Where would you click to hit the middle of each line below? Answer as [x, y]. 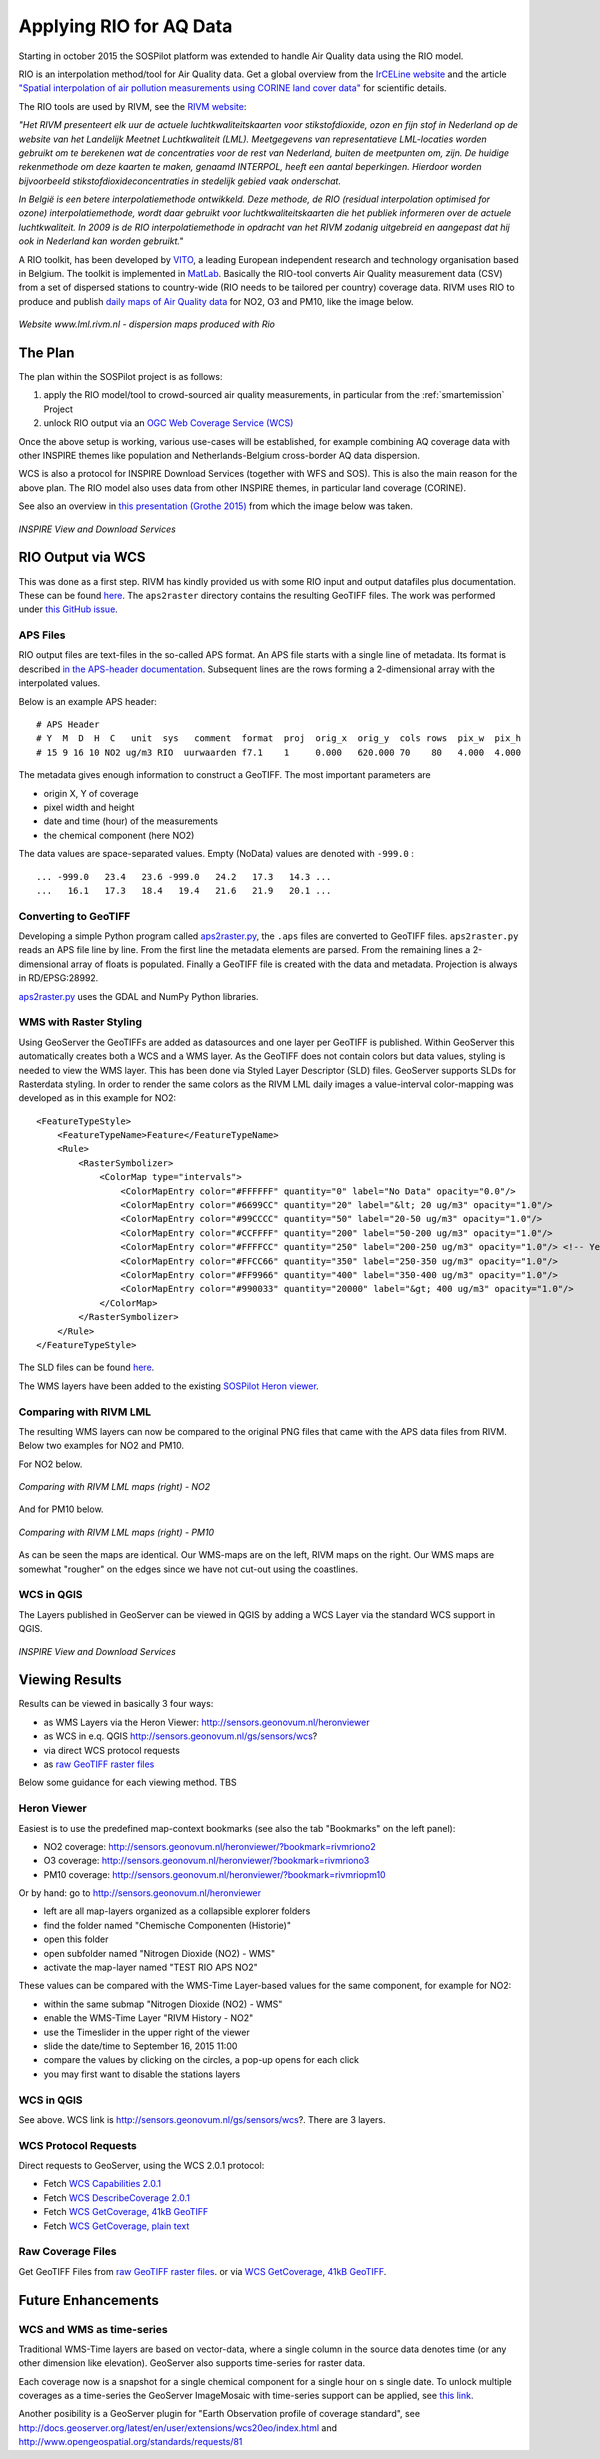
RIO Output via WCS [82, 557]
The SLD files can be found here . [86, 1367]
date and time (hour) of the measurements [131, 821]
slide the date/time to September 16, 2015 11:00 [140, 2046]
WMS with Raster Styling [80, 1022]
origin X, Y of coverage [91, 793]
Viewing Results [70, 1680]
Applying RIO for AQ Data [125, 26]
